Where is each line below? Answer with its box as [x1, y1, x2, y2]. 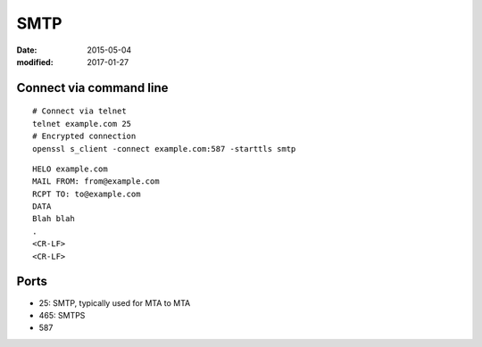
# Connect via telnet [32, 106, 127, 116]
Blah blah [32, 214, 75, 224]
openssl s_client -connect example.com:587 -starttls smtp [32, 144, 296, 153]
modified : [16, 56, 54, 67]
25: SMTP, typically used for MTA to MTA [38, 297, 191, 308]
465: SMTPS [38, 310, 86, 320]
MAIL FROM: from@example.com [32, 177, 160, 186]
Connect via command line [16, 80, 169, 95]
